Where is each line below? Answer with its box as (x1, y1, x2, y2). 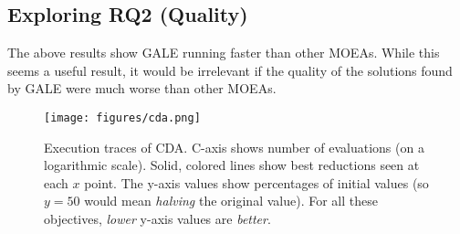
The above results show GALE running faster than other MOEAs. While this (7, 43, 440, 62)
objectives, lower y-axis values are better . (44, 209, 271, 229)
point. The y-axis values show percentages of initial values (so (84, 173, 429, 192)
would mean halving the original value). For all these (84, 191, 378, 210)
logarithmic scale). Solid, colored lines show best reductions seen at (44, 155, 420, 175)
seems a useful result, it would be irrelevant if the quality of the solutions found (7, 60, 453, 80)
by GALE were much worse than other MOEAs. (7, 79, 277, 98)
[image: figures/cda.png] (44, 111, 201, 124)
